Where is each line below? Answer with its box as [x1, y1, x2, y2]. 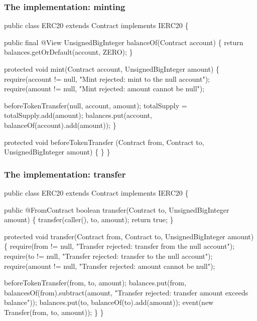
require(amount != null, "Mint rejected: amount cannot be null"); [4, 83, 205, 94]
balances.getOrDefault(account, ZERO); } [4, 47, 133, 57]
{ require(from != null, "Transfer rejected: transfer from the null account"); [4, 241, 235, 251]
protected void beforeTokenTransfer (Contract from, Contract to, [4, 136, 204, 147]
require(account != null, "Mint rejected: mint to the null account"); [4, 73, 210, 84]
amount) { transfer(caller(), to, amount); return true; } [4, 214, 174, 225]
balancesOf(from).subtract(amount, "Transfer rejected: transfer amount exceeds [4, 287, 248, 297]
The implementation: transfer [4, 168, 126, 180]
